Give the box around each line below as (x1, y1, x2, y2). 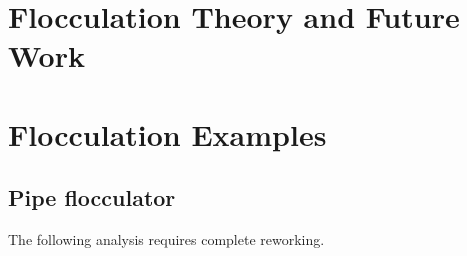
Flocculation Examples (8, 113, 327, 154)
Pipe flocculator (8, 182, 176, 213)
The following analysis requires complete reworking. (8, 229, 325, 250)
